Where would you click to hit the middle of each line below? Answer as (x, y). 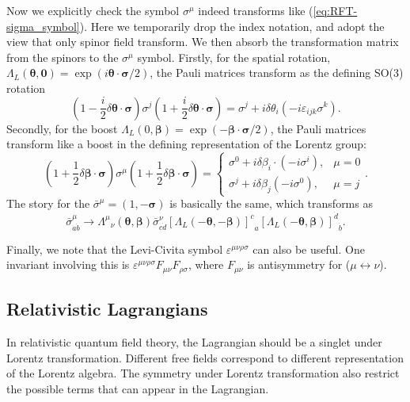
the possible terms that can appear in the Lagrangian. (138, 388)
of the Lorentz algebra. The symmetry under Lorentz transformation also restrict (203, 373)
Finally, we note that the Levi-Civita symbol (115, 249)
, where (206, 264)
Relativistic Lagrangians (107, 309)
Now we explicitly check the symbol (93, 10)
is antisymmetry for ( (299, 264)
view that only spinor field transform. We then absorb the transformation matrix (203, 42)
